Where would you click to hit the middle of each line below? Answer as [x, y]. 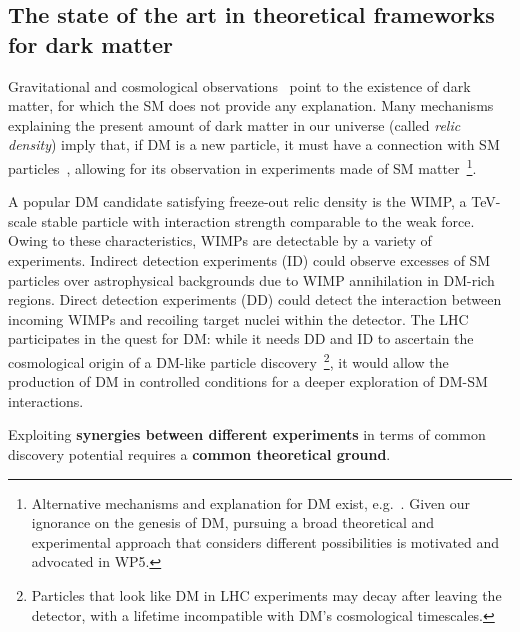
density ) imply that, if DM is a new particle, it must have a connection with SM [254, 144]
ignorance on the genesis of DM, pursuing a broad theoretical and [233, 522]
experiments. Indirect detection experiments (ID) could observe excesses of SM [249, 260]
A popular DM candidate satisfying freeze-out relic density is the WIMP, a [237, 201]
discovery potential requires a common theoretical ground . [199, 454]
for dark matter [90, 43]
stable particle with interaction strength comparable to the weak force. [258, 220]
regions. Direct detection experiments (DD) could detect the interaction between [255, 299]
